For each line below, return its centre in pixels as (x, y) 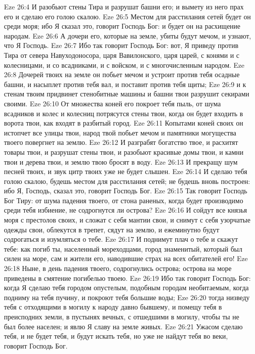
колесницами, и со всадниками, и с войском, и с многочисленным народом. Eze (124, 65)
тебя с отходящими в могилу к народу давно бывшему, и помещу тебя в (113, 307)
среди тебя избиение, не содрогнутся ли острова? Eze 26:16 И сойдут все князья (126, 210)
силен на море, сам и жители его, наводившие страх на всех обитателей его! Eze (126, 258)
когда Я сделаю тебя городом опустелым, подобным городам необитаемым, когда (127, 288)
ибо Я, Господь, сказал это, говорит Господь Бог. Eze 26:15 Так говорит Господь (126, 191)
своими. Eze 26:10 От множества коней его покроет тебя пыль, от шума (112, 103)
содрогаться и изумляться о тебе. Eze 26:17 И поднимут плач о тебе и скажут (121, 239)
